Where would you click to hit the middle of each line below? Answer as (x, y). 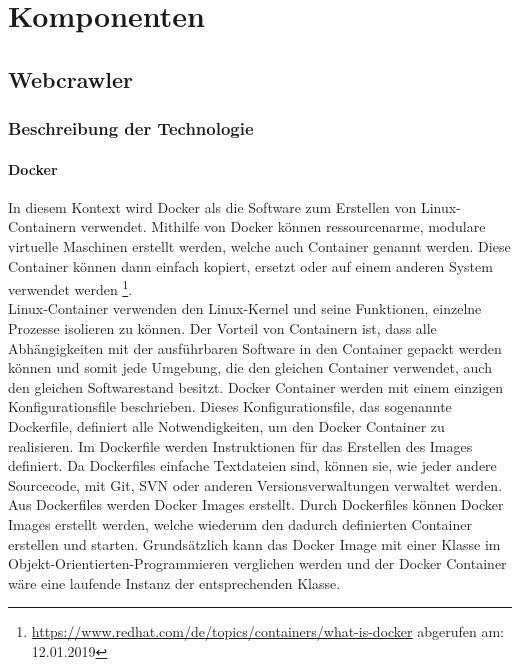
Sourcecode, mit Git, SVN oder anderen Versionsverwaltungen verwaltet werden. (255, 484)
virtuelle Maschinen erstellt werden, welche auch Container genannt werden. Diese (259, 245)
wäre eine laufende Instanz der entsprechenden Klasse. (174, 582)
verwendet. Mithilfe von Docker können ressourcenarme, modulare (283, 226)
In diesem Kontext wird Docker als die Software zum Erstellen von (212, 206)
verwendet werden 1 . (70, 287)
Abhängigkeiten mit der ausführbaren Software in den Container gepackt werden (255, 347)
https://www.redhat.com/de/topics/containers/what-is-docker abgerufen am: (267, 631)
